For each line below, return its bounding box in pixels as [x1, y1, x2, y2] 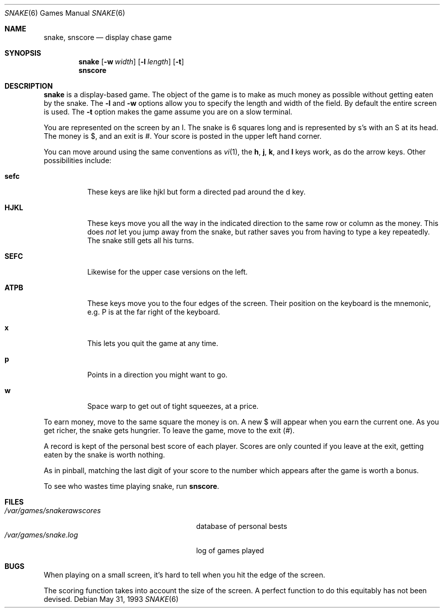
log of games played [196, 546, 264, 555]
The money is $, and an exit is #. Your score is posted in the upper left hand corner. [44, 132, 321, 140]
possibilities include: [44, 156, 111, 165]
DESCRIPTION [5, 82, 53, 90]
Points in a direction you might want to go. [87, 370, 228, 379]
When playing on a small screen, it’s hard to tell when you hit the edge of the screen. [44, 570, 326, 579]
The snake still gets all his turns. [87, 236, 194, 245]
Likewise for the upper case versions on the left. [87, 267, 248, 276]
